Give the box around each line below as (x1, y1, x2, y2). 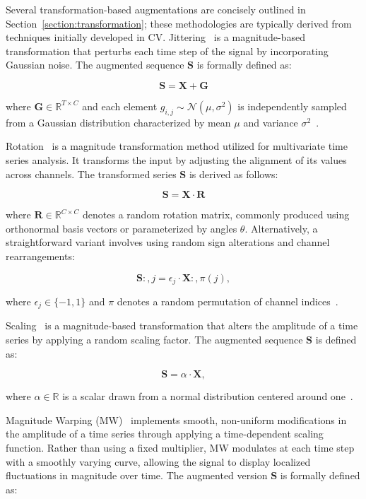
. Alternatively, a (244, 221, 318, 235)
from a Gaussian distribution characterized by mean (6, 115, 231, 129)
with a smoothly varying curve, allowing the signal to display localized (6, 454, 311, 469)
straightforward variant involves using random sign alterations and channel (6, 235, 330, 249)
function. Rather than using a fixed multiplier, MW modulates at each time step (6, 440, 355, 454)
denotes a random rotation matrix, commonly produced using (83, 207, 350, 222)
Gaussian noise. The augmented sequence (6, 57, 184, 72)
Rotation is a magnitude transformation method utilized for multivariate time (6, 139, 348, 153)
